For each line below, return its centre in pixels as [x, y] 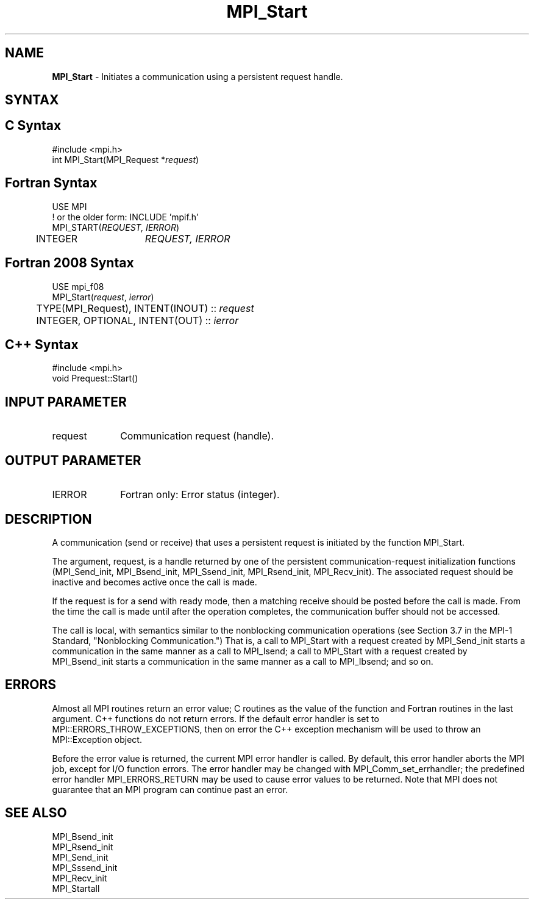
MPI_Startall [76, 888]
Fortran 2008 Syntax [69, 263]
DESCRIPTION [48, 519]
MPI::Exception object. [97, 739]
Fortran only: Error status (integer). [200, 495]
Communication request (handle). [197, 436]
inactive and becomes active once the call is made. [155, 582]
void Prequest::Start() [95, 378]
